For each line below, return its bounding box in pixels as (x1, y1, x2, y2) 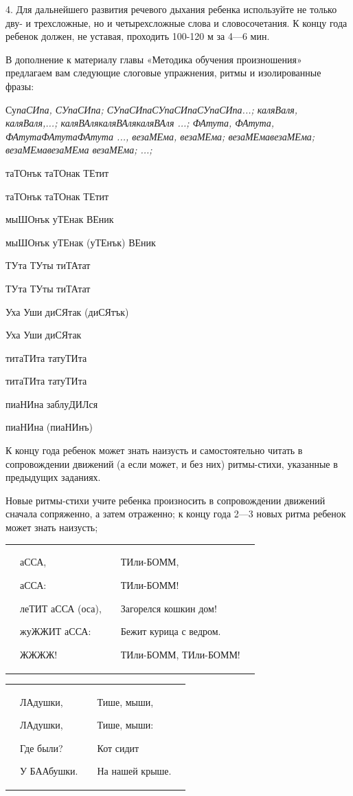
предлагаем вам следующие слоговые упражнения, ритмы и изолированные (5, 65, 321, 80)
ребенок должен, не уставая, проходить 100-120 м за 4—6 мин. (5, 29, 270, 43)
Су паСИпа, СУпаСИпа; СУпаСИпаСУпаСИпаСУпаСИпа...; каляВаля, (5, 102, 298, 116)
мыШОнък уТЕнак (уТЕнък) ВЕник (5, 235, 156, 249)
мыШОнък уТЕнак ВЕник (5, 212, 114, 226)
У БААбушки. (20, 764, 78, 778)
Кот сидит (97, 740, 139, 755)
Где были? (20, 740, 63, 755)
